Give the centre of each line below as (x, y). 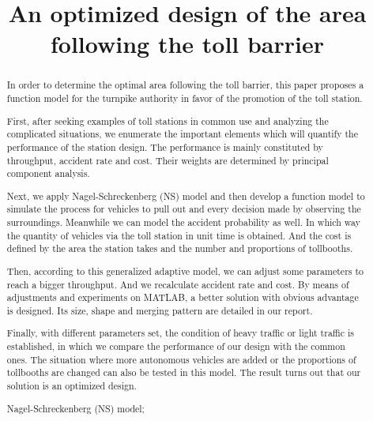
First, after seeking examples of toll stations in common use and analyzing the (168, 120)
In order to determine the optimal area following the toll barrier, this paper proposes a (185, 85)
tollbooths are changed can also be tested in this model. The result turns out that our (184, 372)
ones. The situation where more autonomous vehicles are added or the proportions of (181, 359)
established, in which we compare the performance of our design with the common (176, 346)
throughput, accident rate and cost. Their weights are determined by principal (168, 160)
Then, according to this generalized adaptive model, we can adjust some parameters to (185, 271)
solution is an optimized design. (72, 386)
